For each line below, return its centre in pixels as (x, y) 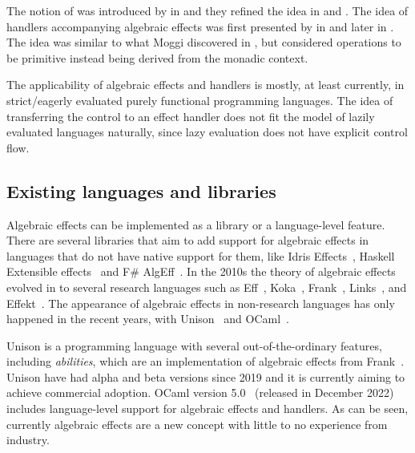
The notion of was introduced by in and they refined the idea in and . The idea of (207, 10)
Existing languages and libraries (141, 190)
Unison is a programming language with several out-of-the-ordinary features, (194, 345)
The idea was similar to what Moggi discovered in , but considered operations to (204, 42)
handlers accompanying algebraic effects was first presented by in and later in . (200, 26)
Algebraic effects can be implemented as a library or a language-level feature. (196, 224)
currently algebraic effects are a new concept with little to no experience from (197, 424)
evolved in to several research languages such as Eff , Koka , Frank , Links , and (207, 287)
